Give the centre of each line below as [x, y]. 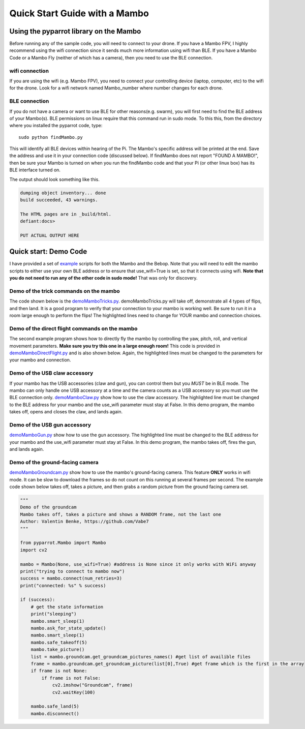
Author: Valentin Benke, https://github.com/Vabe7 [85, 522]
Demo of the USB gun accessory [50, 424]
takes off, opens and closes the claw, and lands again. [66, 412]
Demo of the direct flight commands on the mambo [73, 328]
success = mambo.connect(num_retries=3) [71, 579]
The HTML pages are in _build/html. [66, 214]
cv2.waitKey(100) [74, 692]
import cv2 [34, 550]
